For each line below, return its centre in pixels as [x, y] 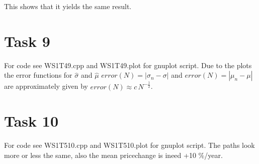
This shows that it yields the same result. [68, 6]
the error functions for [38, 75]
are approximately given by [46, 86]
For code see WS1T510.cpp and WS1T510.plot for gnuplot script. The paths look [129, 145]
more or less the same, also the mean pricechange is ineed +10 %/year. [113, 155]
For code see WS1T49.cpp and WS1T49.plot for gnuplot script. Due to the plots [128, 65]
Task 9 [27, 41]
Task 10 [31, 121]
